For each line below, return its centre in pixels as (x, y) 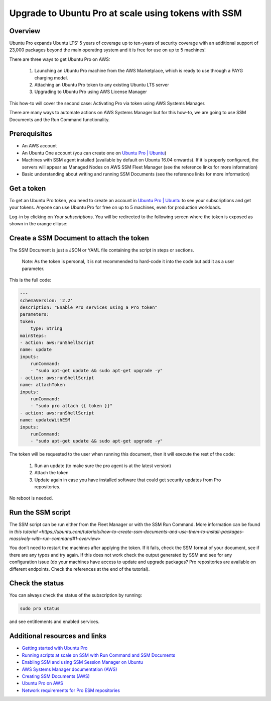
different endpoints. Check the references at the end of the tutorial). (80, 569)
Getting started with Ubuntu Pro (55, 648)
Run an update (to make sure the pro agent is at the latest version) (103, 466)
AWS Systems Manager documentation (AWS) (70, 669)
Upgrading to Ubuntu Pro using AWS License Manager (91, 92)
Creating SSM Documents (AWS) (56, 676)
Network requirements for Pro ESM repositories (71, 690)
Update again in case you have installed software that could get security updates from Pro (128, 480)
